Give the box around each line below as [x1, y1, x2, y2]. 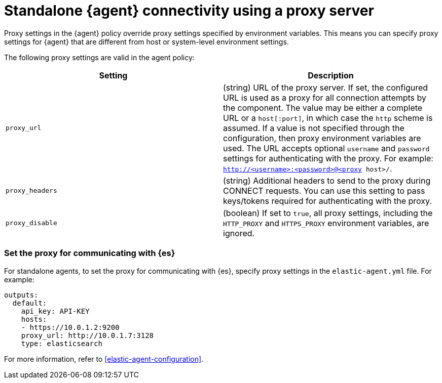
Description [308, 70, 354, 80]
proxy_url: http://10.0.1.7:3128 [21, 331, 154, 339]
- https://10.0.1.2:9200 [21, 323, 120, 331]
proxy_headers [6, 187, 57, 195]
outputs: [4, 290, 39, 299]
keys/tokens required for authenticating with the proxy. [223, 195, 432, 206]
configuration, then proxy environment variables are [223, 133, 421, 143]
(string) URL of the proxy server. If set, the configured [223, 82, 428, 93]
